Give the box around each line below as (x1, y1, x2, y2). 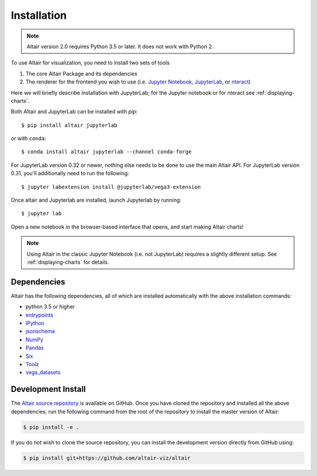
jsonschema (25, 328, 55, 335)
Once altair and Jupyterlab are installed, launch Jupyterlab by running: (11, 197, 181, 204)
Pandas (25, 344, 44, 351)
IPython (25, 320, 45, 327)
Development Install (11, 384, 86, 394)
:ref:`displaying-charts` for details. (26, 259, 110, 266)
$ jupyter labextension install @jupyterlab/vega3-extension (21, 183, 201, 190)
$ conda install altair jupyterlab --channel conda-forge (21, 149, 192, 155)
